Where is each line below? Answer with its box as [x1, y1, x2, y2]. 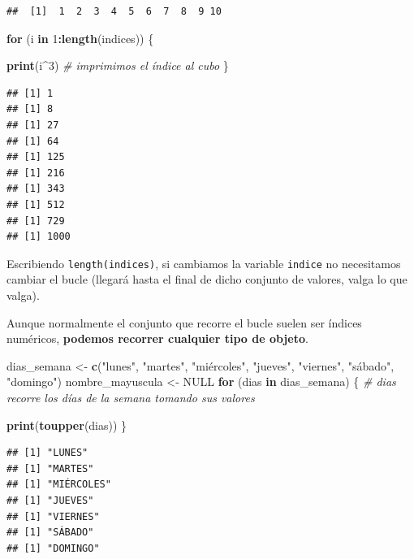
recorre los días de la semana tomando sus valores [6, 388, 255, 405]
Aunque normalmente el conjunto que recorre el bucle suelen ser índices [6, 314, 362, 331]
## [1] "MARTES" [6, 462, 94, 474]
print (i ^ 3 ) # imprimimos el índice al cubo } [6, 57, 229, 74]
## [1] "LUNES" [6, 447, 88, 459]
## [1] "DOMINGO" [6, 542, 100, 554]
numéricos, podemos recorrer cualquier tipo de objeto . [6, 330, 308, 347]
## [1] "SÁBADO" [6, 526, 94, 539]
